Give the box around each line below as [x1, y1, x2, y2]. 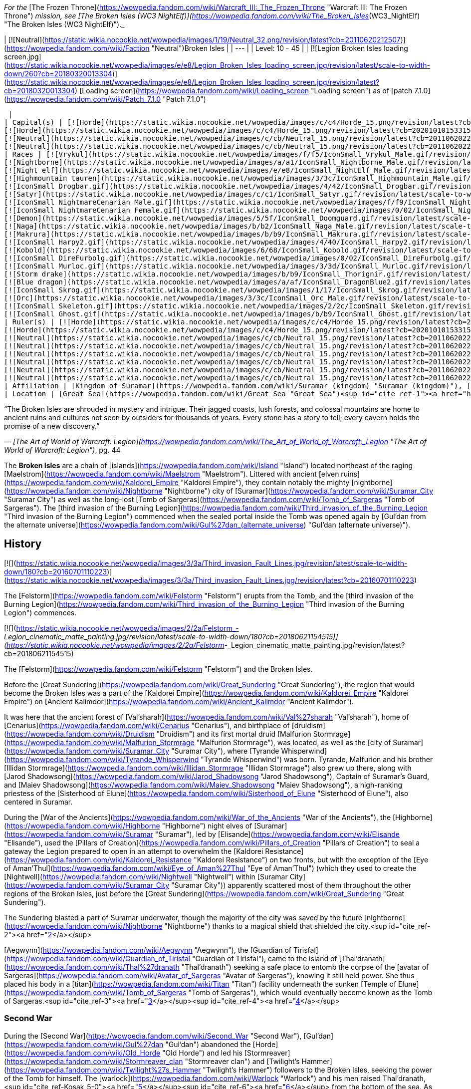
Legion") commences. [4, 608, 77, 617]
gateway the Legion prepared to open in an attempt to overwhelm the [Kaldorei [4, 846, 263, 855]
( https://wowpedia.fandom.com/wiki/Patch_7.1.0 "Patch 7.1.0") [4, 95, 206, 103]
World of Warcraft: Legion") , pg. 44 [4, 446, 121, 454]
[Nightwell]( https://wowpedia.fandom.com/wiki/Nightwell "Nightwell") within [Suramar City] [4, 872, 306, 881]
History [4, 538, 42, 550]
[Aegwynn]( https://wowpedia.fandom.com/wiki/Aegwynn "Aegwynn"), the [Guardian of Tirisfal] [4, 945, 318, 954]
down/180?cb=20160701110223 [4, 567, 107, 576]
